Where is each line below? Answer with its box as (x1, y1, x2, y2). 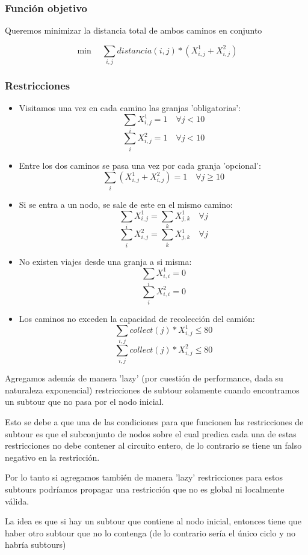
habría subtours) (5, 538, 66, 551)
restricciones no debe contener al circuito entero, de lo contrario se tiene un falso (5, 439, 302, 452)
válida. (5, 494, 29, 507)
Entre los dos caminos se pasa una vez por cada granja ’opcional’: (19, 159, 261, 171)
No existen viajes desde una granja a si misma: (19, 255, 192, 267)
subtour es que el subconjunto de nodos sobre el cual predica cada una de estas (5, 427, 297, 440)
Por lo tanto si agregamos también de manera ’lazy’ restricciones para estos (5, 471, 283, 484)
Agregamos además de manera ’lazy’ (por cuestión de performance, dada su (5, 372, 283, 384)
